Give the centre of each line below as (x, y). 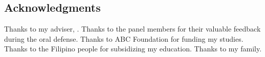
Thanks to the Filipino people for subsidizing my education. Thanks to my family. (133, 49)
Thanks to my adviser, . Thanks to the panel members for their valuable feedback (132, 29)
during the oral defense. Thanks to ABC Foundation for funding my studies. (124, 38)
